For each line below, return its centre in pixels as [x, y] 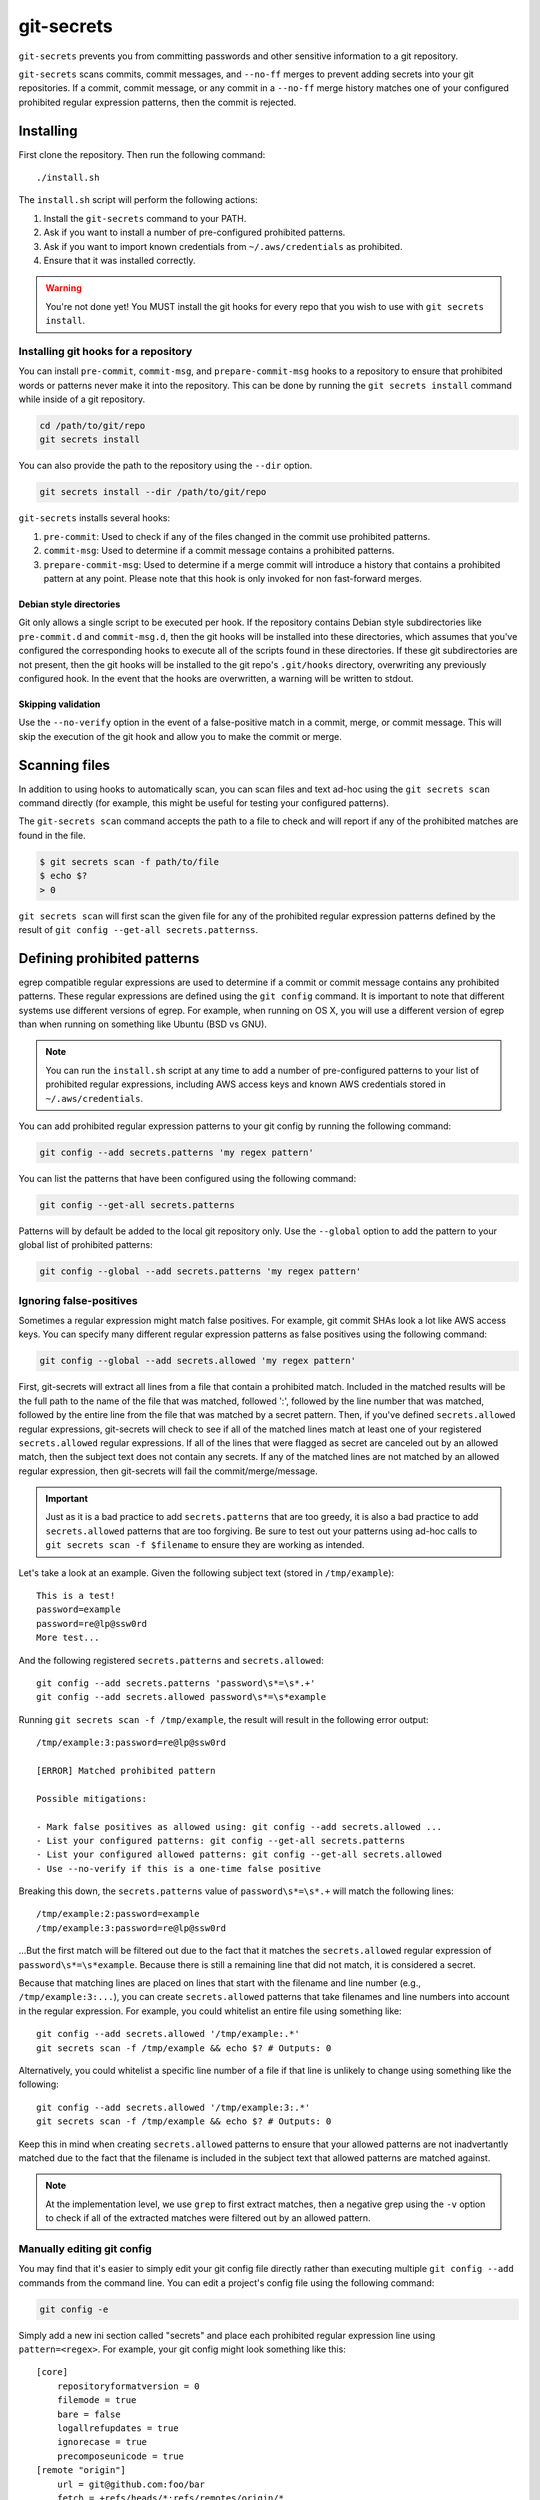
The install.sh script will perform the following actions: [138, 200]
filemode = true [96, 2400]
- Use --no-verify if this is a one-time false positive [179, 1868]
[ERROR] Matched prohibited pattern [126, 1770]
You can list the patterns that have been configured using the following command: [187, 1178]
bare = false [88, 2414]
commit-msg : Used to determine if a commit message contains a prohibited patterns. [219, 551]
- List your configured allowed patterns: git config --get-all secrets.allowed [239, 1854]
